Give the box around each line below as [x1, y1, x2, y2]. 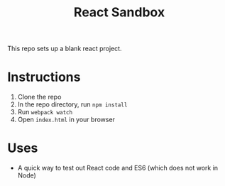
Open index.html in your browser [17, 115, 116, 124]
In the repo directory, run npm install [17, 100, 128, 109]
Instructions [7, 69, 81, 85]
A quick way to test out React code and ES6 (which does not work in [17, 164, 219, 173]
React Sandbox [73, 4, 165, 21]
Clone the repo [17, 93, 62, 102]
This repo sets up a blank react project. [7, 44, 122, 53]
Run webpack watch [17, 108, 73, 116]
